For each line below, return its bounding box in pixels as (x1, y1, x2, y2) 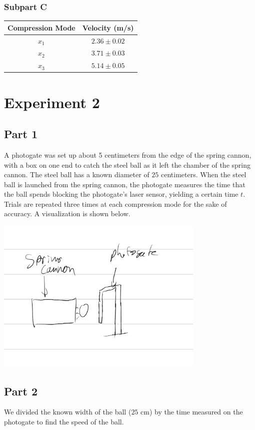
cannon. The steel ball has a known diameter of (4, 169, 149, 180)
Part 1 (4, 126, 38, 142)
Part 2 (4, 383, 38, 398)
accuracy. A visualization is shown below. (4, 208, 130, 219)
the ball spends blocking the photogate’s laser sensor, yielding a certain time (4, 189, 238, 199)
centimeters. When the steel (161, 169, 246, 180)
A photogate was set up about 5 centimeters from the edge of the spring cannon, (4, 149, 251, 160)
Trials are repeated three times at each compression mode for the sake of (4, 198, 227, 209)
